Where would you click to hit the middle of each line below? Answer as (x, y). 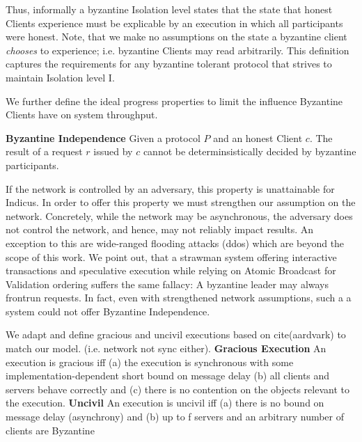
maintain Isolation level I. (60, 77)
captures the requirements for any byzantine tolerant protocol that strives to (169, 64)
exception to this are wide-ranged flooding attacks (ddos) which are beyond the (175, 243)
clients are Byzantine (50, 430)
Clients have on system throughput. (82, 115)
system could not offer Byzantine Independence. (108, 311)
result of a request (44, 151)
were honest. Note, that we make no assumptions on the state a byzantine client (176, 37)
